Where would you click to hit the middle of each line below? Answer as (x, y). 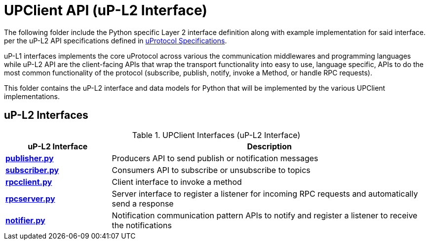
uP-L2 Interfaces (46, 115)
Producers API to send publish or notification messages (215, 158)
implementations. (32, 96)
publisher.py (30, 158)
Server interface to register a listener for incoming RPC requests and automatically (265, 193)
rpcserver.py (30, 198)
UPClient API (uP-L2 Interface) (106, 10)
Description (269, 146)
